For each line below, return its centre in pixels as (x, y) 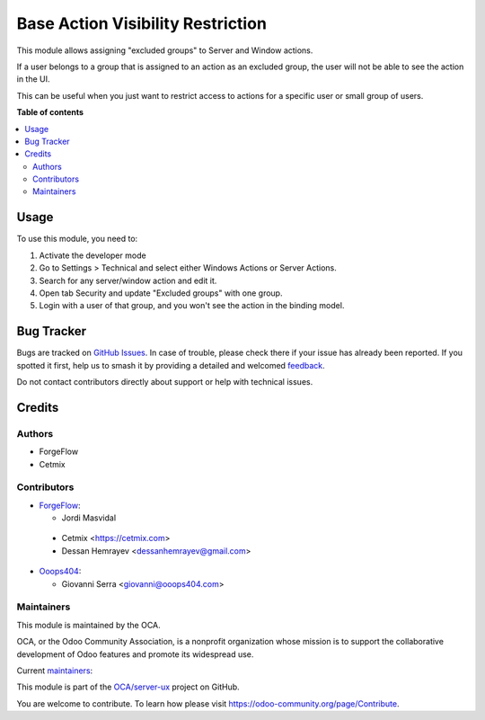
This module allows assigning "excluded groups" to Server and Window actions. (165, 50)
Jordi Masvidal (89, 518)
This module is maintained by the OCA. (88, 625)
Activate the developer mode (93, 255)
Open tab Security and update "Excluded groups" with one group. (161, 293)
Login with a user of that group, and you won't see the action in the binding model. (192, 306)
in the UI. (33, 79)
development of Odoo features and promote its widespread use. (135, 654)
